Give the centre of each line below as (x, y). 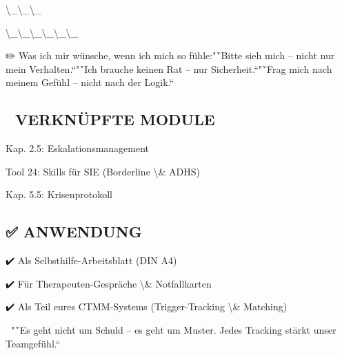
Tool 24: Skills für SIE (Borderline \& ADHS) (103, 171)
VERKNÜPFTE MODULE (115, 119)
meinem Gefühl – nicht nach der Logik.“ (90, 82)
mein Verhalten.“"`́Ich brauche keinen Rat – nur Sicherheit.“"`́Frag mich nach (169, 68)
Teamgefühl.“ (33, 343)
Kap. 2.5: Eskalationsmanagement (78, 148)
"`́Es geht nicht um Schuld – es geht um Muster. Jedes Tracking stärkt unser (174, 329)
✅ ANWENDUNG (74, 232)
